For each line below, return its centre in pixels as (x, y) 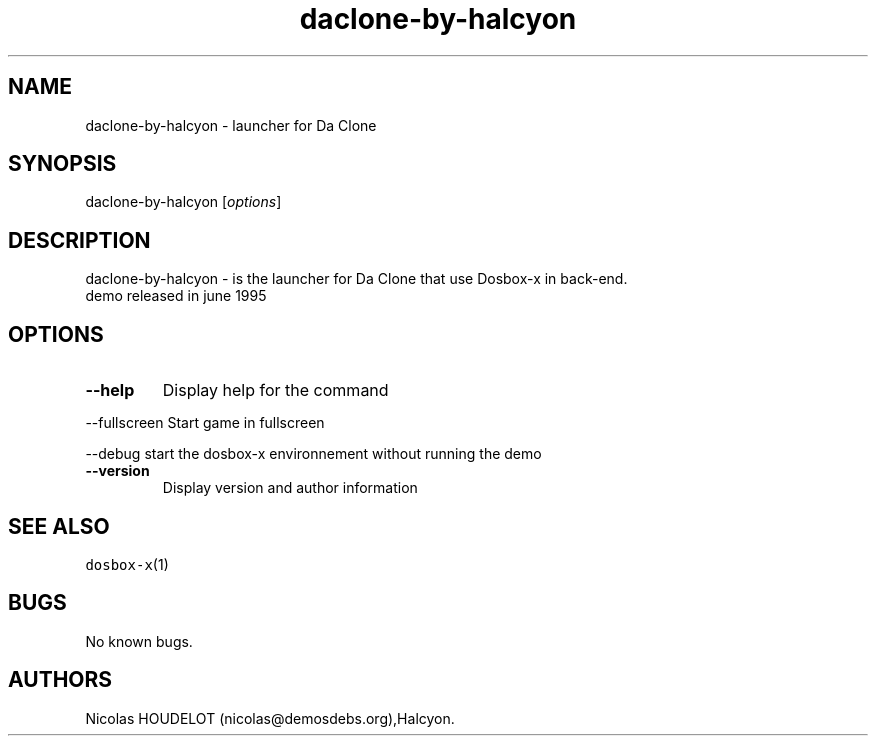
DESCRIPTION (79, 240)
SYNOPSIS (62, 164)
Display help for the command (275, 390)
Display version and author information (290, 488)
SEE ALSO (59, 526)
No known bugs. (139, 641)
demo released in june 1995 (176, 296)
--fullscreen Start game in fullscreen (205, 423)
